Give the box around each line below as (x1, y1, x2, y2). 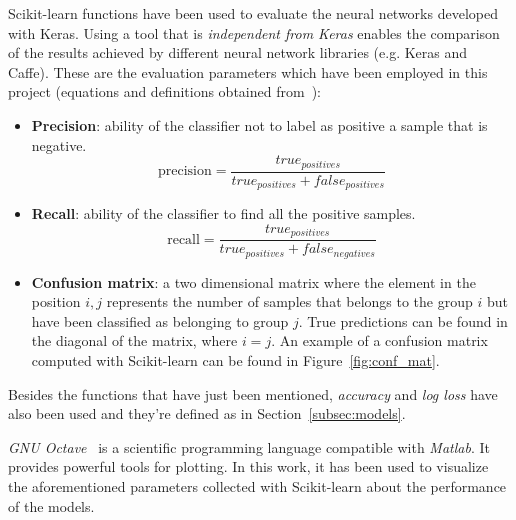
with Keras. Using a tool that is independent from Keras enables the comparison (8, 22, 500, 43)
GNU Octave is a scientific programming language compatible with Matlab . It (8, 436, 490, 457)
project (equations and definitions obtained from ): (8, 81, 321, 102)
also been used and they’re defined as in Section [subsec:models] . (8, 403, 406, 424)
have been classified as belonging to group (31, 310, 289, 331)
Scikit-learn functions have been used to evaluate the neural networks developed (8, 3, 498, 23)
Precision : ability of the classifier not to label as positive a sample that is (31, 114, 488, 135)
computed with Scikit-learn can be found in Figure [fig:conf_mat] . (31, 350, 440, 370)
